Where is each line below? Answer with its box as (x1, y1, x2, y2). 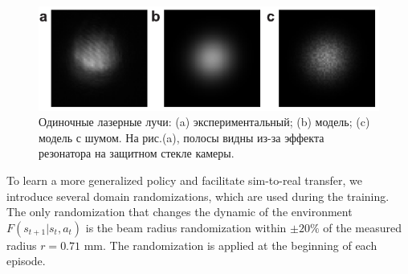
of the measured (323, 219, 402, 235)
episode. (6, 252, 46, 269)
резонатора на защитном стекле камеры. (39, 145, 235, 162)
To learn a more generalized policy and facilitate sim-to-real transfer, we (6, 171, 362, 188)
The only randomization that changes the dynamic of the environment (6, 203, 353, 220)
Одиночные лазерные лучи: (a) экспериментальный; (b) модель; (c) (39, 113, 370, 130)
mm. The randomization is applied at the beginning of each (84, 236, 377, 253)
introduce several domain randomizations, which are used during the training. (6, 187, 390, 204)
